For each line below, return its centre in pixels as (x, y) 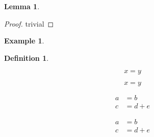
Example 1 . (24, 41)
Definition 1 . (27, 58)
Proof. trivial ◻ (29, 23)
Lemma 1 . (22, 6)
